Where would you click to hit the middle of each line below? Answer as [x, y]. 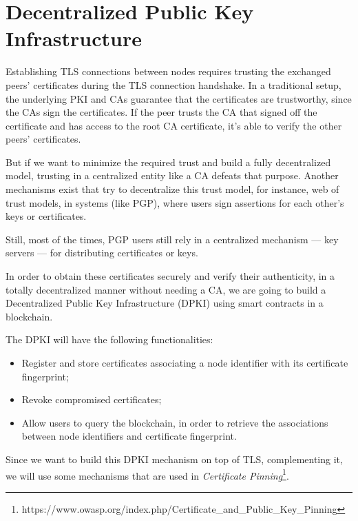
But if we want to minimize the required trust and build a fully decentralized [168, 162]
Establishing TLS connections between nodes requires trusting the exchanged [168, 71]
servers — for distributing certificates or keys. [102, 253]
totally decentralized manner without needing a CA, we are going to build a [166, 289]
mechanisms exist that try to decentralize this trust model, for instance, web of [172, 189]
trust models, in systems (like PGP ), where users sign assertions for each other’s [175, 202]
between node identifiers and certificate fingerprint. [129, 436]
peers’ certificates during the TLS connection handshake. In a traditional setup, [173, 84]
